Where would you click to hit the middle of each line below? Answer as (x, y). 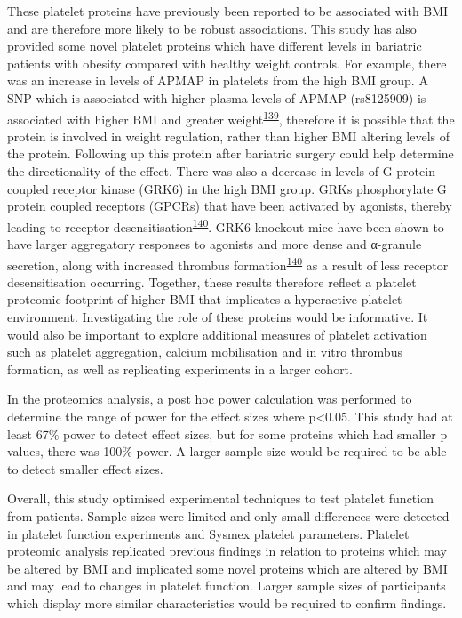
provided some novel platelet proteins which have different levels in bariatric (215, 46)
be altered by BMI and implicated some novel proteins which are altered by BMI (227, 568)
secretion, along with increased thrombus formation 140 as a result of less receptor (228, 263)
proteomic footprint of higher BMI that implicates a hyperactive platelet (205, 299)
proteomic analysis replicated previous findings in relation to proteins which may (227, 551)
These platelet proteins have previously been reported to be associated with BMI (228, 11)
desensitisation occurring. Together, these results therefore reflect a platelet (212, 281)
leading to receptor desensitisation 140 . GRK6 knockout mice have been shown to (226, 225)
